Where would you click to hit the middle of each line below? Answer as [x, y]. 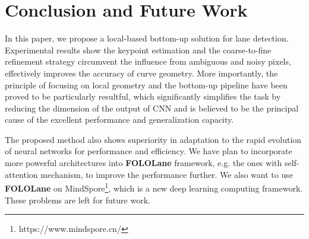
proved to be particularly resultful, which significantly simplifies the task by [143, 96]
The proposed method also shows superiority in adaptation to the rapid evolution [153, 139]
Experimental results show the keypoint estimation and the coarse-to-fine [138, 50]
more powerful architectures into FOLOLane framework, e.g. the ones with [144, 163]
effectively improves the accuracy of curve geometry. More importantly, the [141, 73]
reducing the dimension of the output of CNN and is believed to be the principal [152, 108]
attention [21, 174]
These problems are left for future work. [78, 200]
